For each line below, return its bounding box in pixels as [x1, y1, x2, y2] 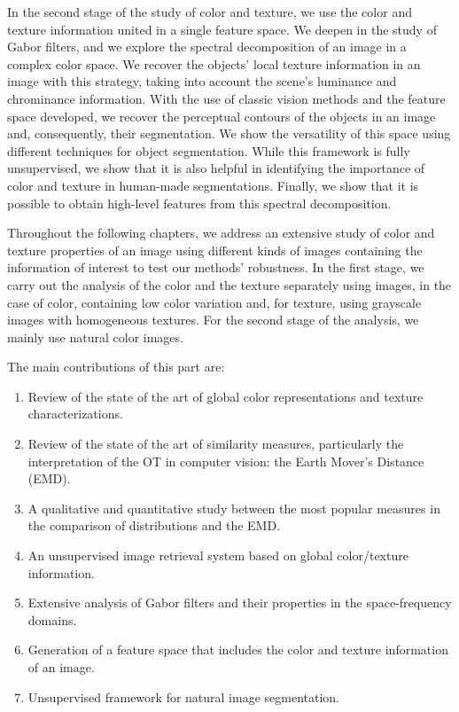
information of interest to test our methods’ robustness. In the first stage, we [7, 258, 424, 277]
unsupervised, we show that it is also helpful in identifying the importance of [7, 159, 425, 177]
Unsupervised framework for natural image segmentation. [27, 687, 340, 706]
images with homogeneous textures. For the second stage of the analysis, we [7, 310, 419, 329]
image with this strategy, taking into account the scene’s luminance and [7, 72, 397, 90]
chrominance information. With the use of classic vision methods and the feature [7, 89, 446, 107]
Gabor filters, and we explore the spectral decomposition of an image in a [7, 37, 407, 56]
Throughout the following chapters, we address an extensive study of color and [7, 223, 435, 242]
